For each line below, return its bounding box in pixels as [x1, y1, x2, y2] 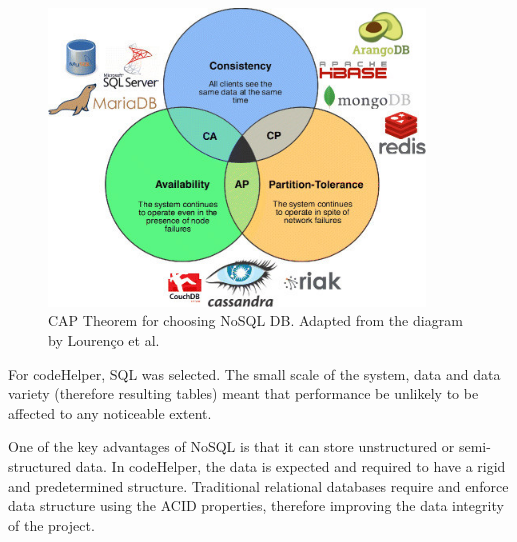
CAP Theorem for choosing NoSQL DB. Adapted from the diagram [48, 310, 463, 331]
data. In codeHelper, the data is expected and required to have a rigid [75, 455, 506, 476]
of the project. [8, 514, 95, 535]
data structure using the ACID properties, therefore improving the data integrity [8, 495, 504, 516]
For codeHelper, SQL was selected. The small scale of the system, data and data [8, 363, 501, 384]
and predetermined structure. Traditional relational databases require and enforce [8, 475, 509, 496]
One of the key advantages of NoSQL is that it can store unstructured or [8, 436, 455, 457]
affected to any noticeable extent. [8, 402, 212, 423]
